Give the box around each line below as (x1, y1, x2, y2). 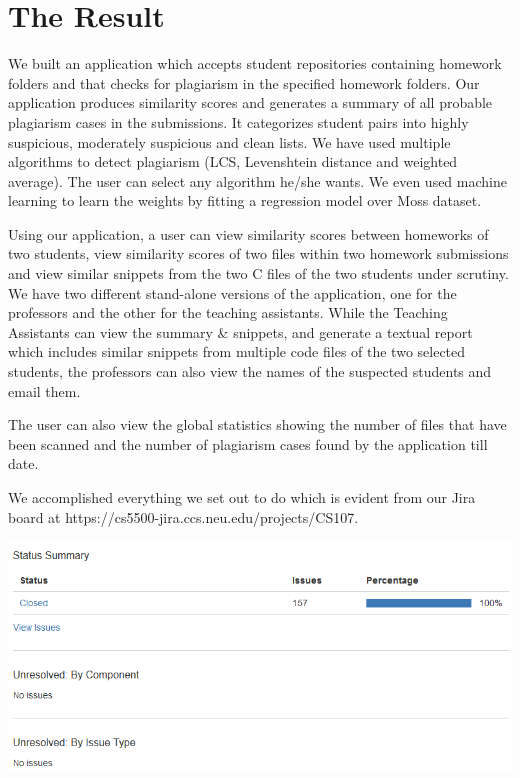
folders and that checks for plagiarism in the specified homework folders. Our (8, 72, 480, 93)
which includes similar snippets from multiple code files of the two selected (8, 341, 466, 362)
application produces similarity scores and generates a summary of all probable (8, 92, 493, 113)
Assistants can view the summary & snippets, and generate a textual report (8, 321, 473, 342)
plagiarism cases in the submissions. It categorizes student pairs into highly (8, 111, 469, 132)
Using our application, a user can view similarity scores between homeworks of (8, 223, 489, 244)
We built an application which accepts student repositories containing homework (8, 53, 502, 74)
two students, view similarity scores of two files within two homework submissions (8, 243, 509, 264)
